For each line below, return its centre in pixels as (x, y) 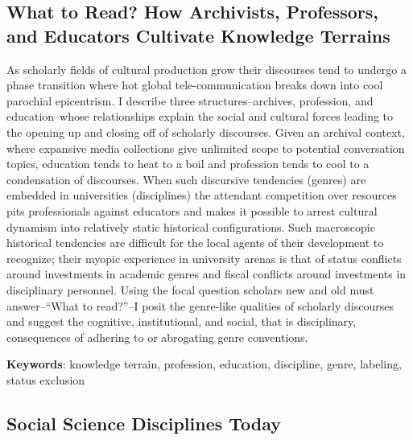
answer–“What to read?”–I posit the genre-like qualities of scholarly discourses (200, 305)
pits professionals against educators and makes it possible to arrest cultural (192, 210)
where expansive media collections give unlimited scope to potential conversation (206, 148)
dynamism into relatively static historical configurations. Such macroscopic (191, 226)
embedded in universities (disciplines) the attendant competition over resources (202, 195)
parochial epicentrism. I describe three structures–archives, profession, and (190, 100)
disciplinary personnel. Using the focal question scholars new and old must (190, 289)
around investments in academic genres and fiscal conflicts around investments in (206, 274)
